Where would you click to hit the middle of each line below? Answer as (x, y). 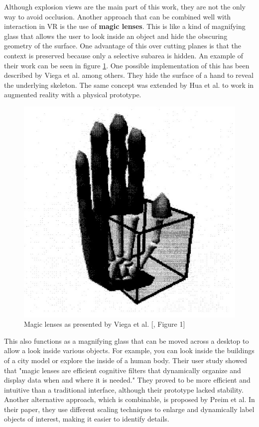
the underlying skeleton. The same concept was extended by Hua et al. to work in (129, 85)
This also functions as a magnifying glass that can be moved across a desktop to (127, 340)
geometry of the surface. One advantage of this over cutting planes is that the (123, 46)
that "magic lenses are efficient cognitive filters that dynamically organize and (123, 370)
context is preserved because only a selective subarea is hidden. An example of (124, 55)
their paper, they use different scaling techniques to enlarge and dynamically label (129, 409)
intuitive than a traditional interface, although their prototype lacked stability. (124, 389)
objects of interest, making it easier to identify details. (87, 419)
